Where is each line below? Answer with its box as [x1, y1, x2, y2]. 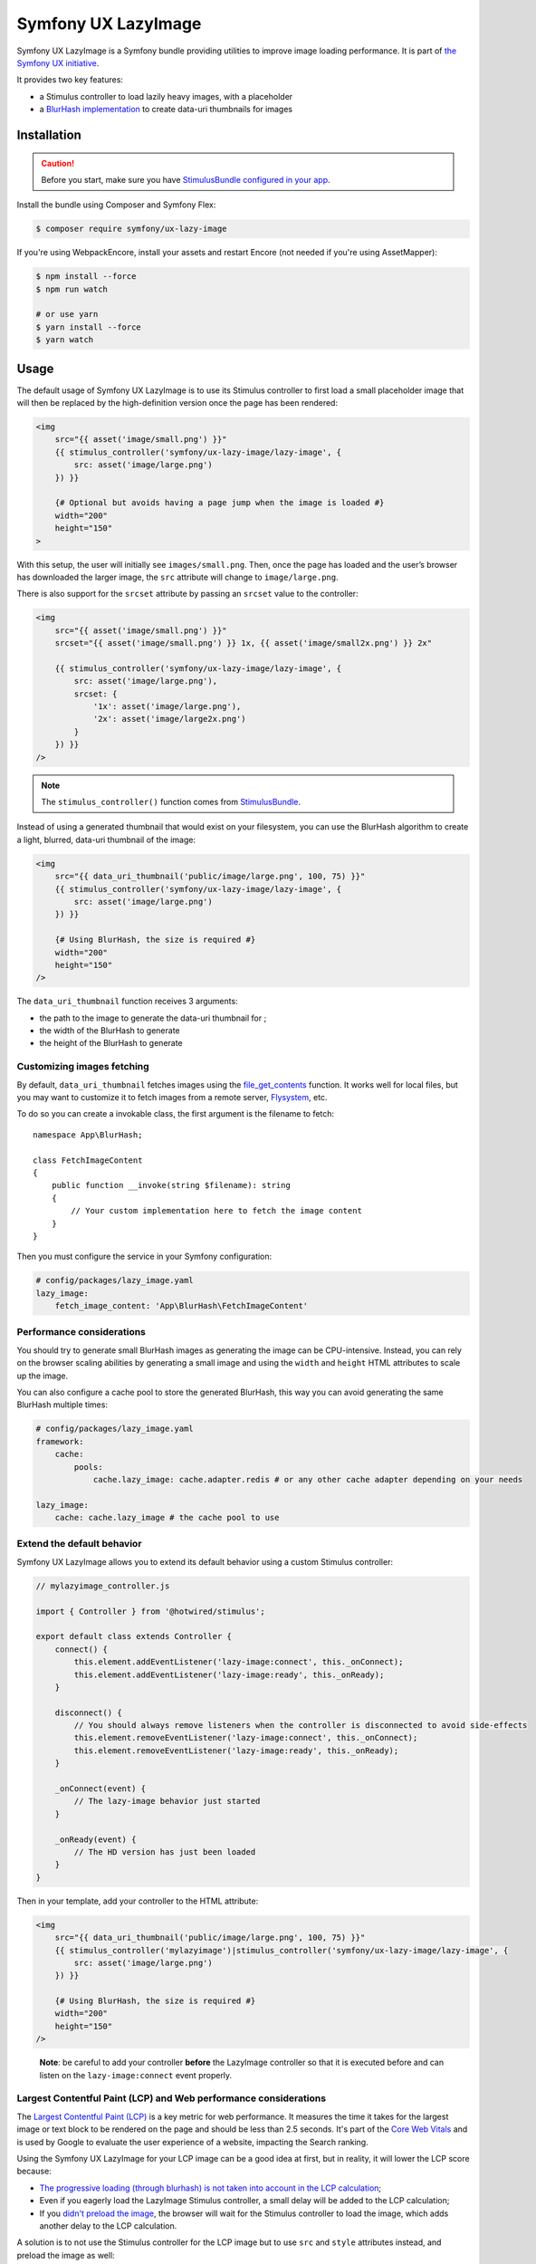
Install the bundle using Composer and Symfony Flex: [16, 199, 216, 210]
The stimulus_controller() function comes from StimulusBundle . [41, 797, 301, 808]
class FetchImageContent [33, 1155, 143, 1166]
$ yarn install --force [35, 321, 142, 332]
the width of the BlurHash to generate [39, 1025, 180, 1036]
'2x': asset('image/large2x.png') [92, 714, 246, 724]
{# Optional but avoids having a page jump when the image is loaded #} [54, 498, 385, 508]
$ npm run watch [35, 283, 109, 294]
